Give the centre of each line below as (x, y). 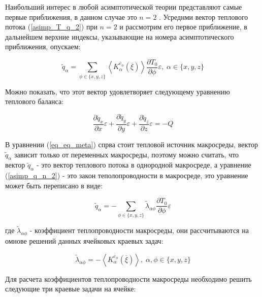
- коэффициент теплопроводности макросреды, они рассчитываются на (139, 230)
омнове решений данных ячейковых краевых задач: (84, 241)
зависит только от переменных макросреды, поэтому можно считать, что (126, 154)
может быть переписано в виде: (54, 185)
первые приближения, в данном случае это (71, 16)
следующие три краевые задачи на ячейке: (71, 289)
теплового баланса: (35, 101)
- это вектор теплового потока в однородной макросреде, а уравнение (144, 165)
